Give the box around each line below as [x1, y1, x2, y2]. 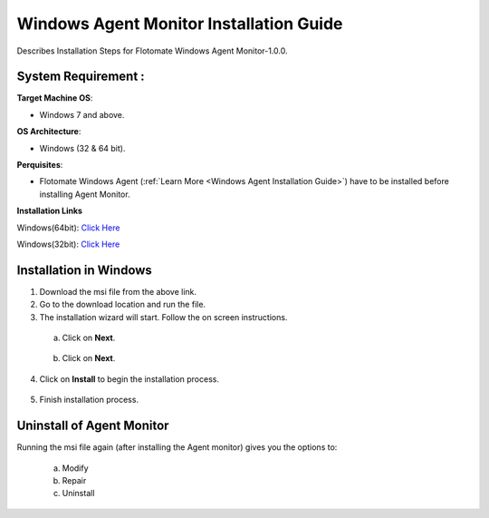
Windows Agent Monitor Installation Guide [16, 14, 343, 34]
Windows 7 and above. [39, 109, 125, 120]
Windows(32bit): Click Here [16, 239, 120, 249]
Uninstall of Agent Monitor [16, 418, 169, 434]
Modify [62, 463, 90, 474]
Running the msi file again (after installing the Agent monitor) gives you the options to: [16, 442, 338, 453]
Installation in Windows [16, 262, 153, 278]
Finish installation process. [39, 395, 139, 406]
